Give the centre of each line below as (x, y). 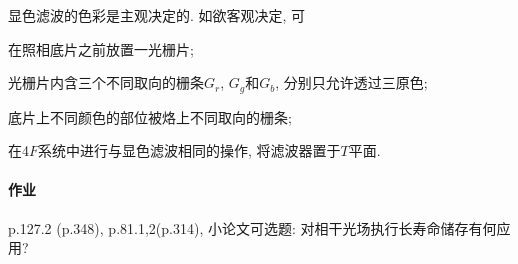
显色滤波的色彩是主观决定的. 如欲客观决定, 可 (157, 15)
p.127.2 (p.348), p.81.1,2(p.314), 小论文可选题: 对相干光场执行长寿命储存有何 (252, 227)
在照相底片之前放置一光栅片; (101, 48)
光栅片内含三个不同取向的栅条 (106, 82)
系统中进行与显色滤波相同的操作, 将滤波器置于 (189, 150)
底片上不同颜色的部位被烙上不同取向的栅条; (150, 116)
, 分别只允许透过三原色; (351, 82)
